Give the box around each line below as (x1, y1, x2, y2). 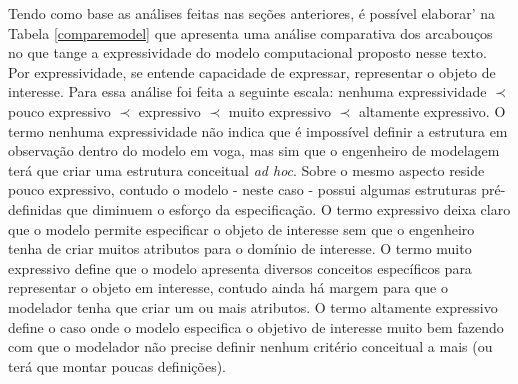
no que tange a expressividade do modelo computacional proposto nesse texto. (8, 42, 487, 63)
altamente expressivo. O (358, 100, 506, 121)
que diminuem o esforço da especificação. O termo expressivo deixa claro (66, 198, 511, 219)
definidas (8, 198, 62, 219)
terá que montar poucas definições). (8, 355, 227, 376)
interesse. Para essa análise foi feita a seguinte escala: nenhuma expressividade (8, 81, 487, 102)
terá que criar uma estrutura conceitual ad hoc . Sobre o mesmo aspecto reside (8, 159, 485, 180)
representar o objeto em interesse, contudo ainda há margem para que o (8, 277, 448, 298)
